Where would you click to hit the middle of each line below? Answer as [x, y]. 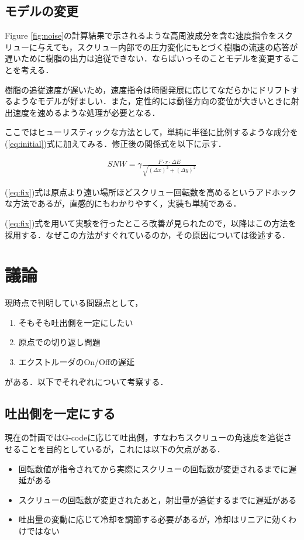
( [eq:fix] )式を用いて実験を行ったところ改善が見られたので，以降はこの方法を [151, 223]
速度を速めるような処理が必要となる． [86, 112]
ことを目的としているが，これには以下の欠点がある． [123, 449]
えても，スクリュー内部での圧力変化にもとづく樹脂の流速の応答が [172, 47]
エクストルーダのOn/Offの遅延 [77, 362]
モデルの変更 [42, 11]
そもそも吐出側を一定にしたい [76, 322]
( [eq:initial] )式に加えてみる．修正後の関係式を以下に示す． [115, 143]
